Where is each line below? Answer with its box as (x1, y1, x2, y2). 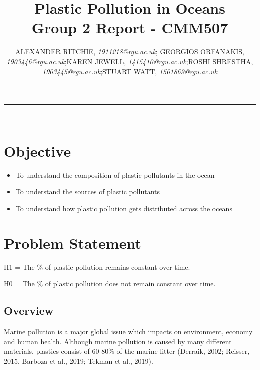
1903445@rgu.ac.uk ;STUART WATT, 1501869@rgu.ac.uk (42, 66, 217, 76)
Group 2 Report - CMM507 (31, 17, 228, 38)
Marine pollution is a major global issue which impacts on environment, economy (4, 326, 253, 337)
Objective (4, 140, 71, 161)
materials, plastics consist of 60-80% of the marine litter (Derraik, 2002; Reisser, (4, 346, 250, 356)
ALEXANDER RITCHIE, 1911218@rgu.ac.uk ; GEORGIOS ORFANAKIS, (15, 46, 244, 57)
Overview (4, 303, 54, 318)
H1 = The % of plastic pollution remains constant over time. (4, 261, 190, 272)
